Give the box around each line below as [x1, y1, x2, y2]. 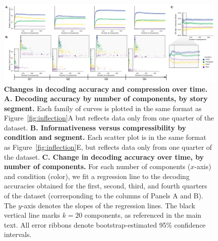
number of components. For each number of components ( [4, 161, 191, 172]
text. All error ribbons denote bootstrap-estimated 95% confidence [4, 219, 206, 230]
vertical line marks [4, 210, 60, 220]
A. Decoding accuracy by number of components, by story [4, 93, 208, 104]
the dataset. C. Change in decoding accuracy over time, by [4, 151, 204, 162]
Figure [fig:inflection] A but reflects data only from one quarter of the [4, 113, 214, 123]
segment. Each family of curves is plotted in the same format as [4, 103, 202, 113]
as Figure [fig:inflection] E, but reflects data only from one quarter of [4, 142, 212, 152]
